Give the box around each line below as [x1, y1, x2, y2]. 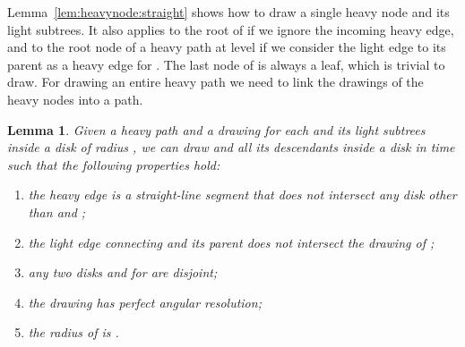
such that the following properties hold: [7, 155, 220, 173]
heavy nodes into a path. [7, 89, 143, 108]
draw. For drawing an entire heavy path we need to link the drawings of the [7, 72, 424, 91]
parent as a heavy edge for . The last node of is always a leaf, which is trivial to [7, 55, 445, 73]
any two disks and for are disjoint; [28, 263, 218, 282]
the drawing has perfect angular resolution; [28, 292, 262, 311]
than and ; [28, 202, 86, 221]
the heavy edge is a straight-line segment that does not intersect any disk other [28, 185, 457, 204]
